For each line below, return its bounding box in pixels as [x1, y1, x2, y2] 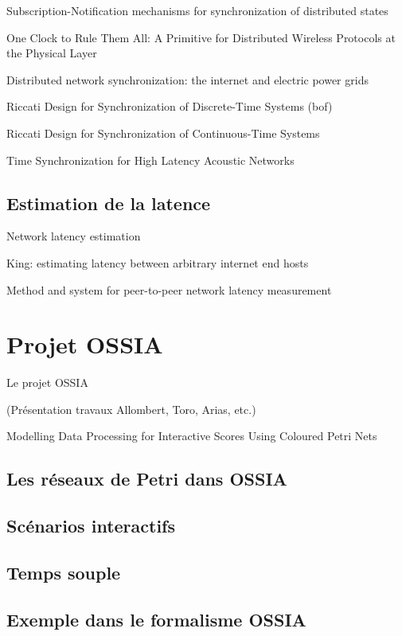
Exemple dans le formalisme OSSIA [6, 607, 306, 631]
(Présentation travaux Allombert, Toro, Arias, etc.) [6, 400, 256, 417]
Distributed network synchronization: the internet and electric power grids [6, 71, 369, 88]
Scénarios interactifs [6, 513, 175, 538]
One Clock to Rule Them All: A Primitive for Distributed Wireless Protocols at [6, 29, 396, 45]
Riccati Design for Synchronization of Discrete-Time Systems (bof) [6, 98, 333, 115]
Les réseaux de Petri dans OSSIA [6, 466, 287, 491]
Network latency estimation [6, 228, 141, 244]
